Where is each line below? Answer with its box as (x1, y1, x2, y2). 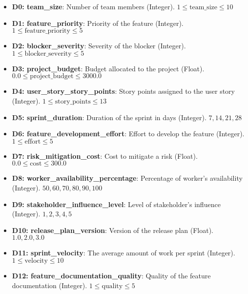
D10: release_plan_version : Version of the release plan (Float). (12, 225, 213, 235)
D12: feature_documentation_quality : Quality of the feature (12, 270, 211, 280)
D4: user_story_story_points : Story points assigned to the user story (12, 86, 235, 96)
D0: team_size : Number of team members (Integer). (12, 1, 175, 11)
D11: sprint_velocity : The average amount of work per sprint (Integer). (12, 248, 235, 258)
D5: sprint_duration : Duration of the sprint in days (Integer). (12, 112, 207, 122)
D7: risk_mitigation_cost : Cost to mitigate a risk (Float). (12, 150, 198, 161)
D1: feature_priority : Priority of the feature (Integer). (12, 18, 184, 28)
